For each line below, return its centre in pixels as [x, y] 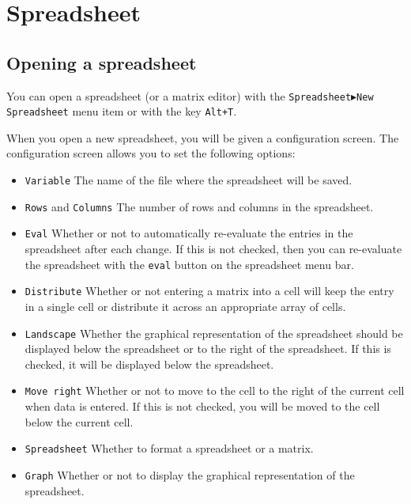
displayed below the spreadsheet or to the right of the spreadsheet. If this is [208, 349]
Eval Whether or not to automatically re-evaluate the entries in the [189, 233]
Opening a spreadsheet [102, 62]
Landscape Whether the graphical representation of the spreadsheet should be [214, 333]
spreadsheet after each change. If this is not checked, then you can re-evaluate [213, 249]
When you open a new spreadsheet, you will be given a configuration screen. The [203, 137]
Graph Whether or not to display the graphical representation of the [190, 474]
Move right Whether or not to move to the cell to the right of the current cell [215, 390]
